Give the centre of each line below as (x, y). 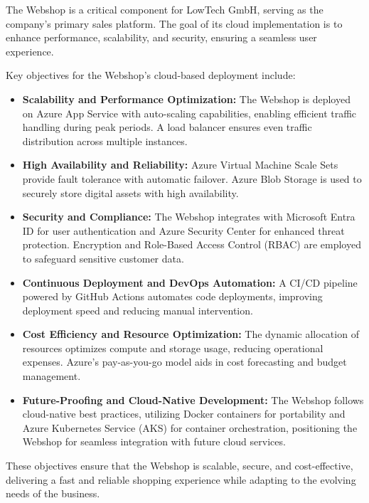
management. (52, 376)
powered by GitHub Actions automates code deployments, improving (172, 296)
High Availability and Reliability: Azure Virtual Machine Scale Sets (180, 165)
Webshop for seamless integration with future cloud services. (154, 441)
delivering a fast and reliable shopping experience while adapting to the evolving (181, 479)
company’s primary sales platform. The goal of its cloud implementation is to (174, 23)
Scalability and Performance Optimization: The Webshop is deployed (186, 99)
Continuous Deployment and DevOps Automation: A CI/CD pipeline (190, 282)
